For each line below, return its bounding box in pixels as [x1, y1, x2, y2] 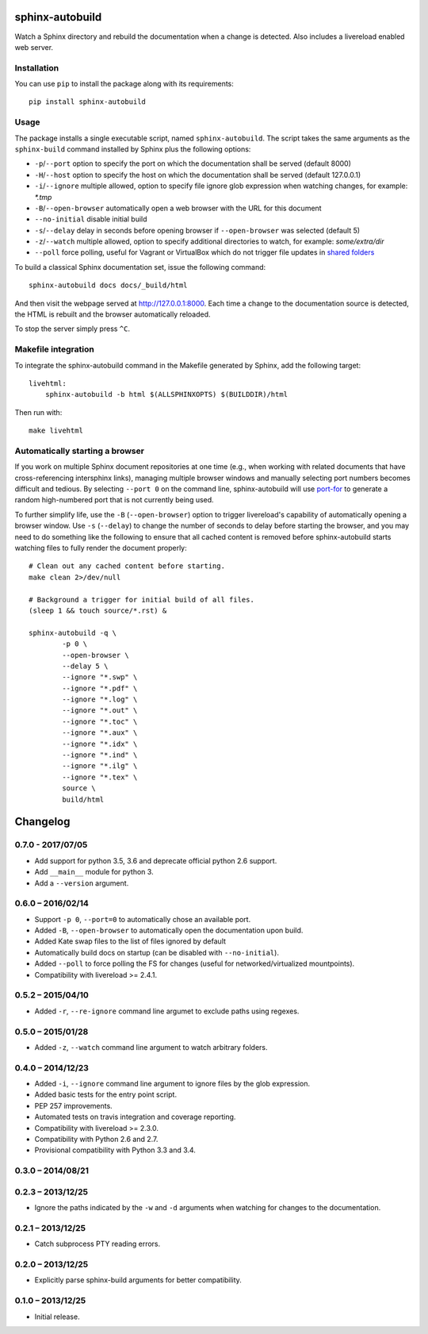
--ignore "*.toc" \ [62, 717, 138, 726]
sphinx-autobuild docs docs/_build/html [29, 281, 188, 290]
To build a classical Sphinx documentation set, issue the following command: [14, 262, 266, 271]
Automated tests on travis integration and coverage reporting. [34, 1112, 236, 1122]
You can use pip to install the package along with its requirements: [14, 79, 234, 89]
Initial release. [34, 1312, 80, 1321]
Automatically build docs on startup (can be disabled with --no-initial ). [34, 948, 279, 957]
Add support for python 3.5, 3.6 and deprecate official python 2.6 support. [34, 855, 277, 865]
